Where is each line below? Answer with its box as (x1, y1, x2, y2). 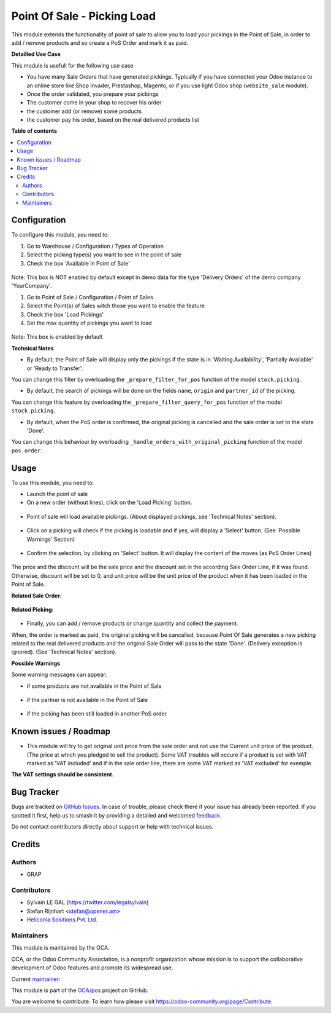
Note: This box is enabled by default (11, 333, 103, 341)
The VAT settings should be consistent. (11, 771, 114, 778)
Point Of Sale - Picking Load (11, 9, 156, 23)
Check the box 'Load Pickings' (26, 310, 104, 318)
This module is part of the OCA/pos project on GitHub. (11, 987, 149, 994)
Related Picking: (11, 605, 55, 613)
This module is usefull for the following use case (11, 61, 134, 69)
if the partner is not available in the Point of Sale (26, 696, 148, 704)
